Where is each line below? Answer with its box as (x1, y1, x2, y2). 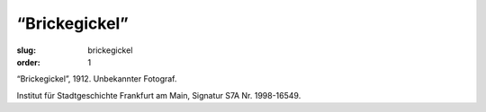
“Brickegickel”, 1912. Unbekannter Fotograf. (16, 73, 177, 84)
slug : (16, 45, 36, 56)
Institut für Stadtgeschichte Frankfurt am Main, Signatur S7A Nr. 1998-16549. (16, 90, 301, 100)
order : (16, 56, 40, 67)
